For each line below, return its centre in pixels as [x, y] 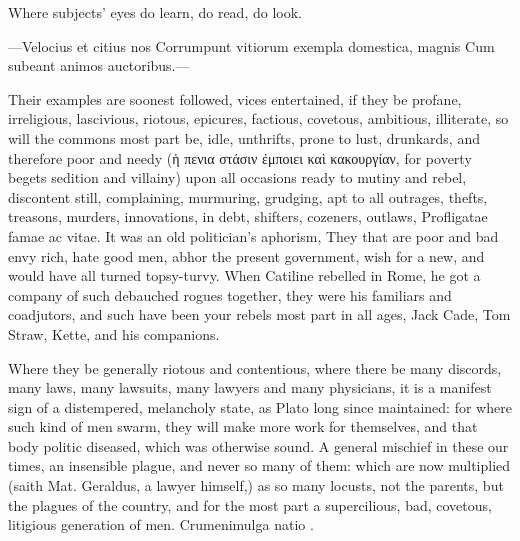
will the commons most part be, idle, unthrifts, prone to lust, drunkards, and [244, 137]
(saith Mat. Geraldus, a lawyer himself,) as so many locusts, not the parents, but [256, 485]
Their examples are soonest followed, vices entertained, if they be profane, [235, 98]
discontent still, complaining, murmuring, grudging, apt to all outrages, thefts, [248, 196]
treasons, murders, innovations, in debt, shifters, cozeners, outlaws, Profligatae [248, 216]
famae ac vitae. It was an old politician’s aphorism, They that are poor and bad [253, 235]
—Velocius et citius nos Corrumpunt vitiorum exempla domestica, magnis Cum [251, 45]
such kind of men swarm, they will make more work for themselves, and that [243, 426]
